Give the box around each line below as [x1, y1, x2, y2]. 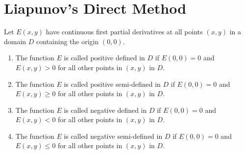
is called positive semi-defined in [64, 78, 161, 89]
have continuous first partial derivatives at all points [46, 26, 203, 37]
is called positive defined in [64, 52, 145, 63]
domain [4, 36, 26, 46]
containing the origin [36, 36, 99, 46]
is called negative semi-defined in [64, 130, 163, 141]
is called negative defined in [64, 104, 147, 115]
